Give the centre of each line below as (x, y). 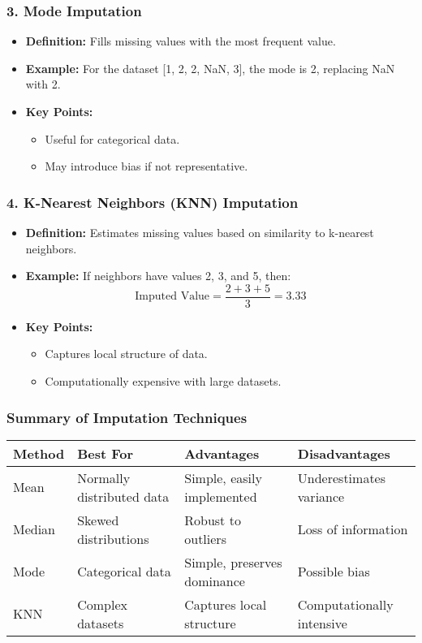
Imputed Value (172, 297)
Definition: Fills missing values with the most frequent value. (181, 41)
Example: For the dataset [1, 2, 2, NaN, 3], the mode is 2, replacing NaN (210, 68)
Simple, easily (223, 477)
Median (34, 529)
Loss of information (353, 529)
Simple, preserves (233, 562)
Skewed (98, 520)
